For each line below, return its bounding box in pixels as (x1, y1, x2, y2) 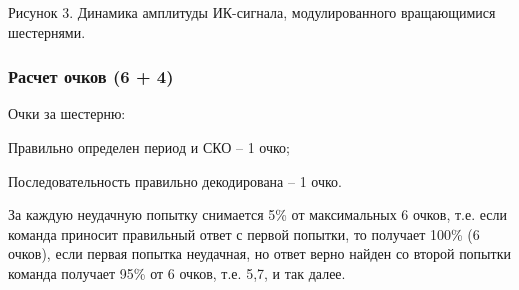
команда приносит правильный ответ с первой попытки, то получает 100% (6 (8, 223, 480, 244)
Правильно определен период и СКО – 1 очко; (8, 137, 290, 157)
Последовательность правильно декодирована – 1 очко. (8, 170, 342, 191)
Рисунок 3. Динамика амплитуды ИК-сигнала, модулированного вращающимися (8, 2, 496, 22)
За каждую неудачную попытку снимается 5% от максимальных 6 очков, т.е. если (8, 204, 508, 225)
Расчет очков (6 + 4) (8, 64, 174, 89)
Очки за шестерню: (8, 103, 126, 124)
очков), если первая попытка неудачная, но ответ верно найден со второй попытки (8, 243, 511, 264)
